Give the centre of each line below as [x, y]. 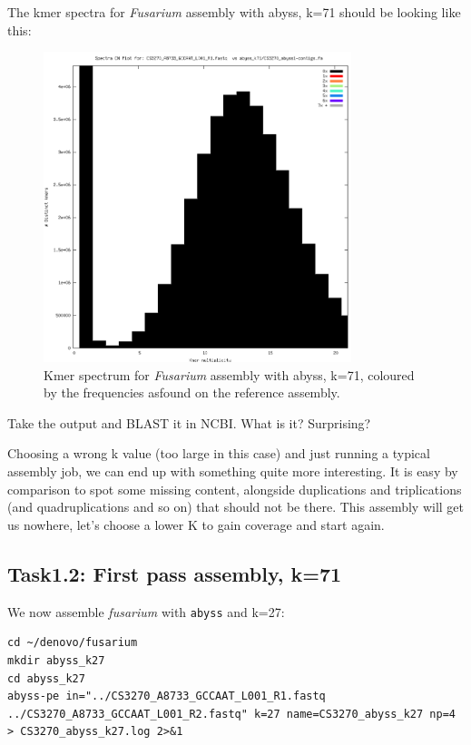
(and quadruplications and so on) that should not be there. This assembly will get [236, 507]
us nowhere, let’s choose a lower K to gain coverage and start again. [196, 524]
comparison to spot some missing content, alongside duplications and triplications [235, 489]
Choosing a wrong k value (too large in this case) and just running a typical [219, 453]
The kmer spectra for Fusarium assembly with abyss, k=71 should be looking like [234, 12]
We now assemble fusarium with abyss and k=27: [146, 611]
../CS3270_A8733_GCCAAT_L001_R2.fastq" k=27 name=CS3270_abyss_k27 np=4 [231, 714]
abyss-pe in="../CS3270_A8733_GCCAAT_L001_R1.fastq [167, 696]
